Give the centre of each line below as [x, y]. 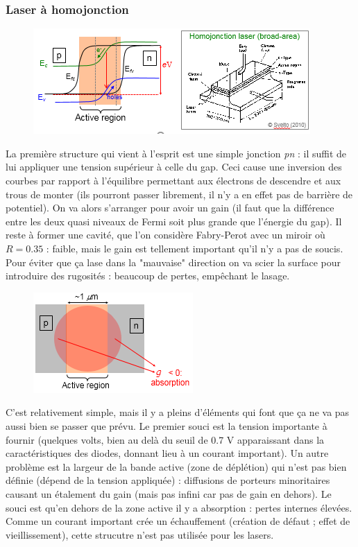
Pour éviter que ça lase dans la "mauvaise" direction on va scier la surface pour [173, 262]
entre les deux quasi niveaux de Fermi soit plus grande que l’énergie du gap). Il [174, 221]
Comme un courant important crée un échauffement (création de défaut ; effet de [178, 521]
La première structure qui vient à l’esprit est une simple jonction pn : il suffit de [176, 153]
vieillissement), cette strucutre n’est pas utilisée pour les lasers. [140, 534]
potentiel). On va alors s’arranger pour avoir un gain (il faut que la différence [170, 208]
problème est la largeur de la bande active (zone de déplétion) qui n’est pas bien [176, 466]
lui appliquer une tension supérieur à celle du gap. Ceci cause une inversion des [174, 167]
